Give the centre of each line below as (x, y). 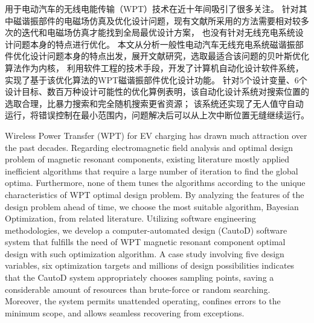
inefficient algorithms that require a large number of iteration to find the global (152, 171)
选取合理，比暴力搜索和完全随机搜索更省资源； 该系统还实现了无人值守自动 (154, 103)
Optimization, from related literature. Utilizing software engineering (131, 218)
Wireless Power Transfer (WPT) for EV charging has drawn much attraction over (156, 135)
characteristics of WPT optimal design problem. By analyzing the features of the (155, 194)
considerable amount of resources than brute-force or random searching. (138, 289)
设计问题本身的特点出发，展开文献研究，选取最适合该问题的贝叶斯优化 (169, 56)
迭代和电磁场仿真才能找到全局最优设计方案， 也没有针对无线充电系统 (158, 32)
